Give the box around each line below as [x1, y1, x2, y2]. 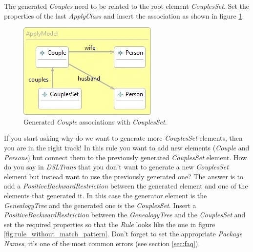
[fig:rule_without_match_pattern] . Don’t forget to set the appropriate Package [4, 229, 242, 239]
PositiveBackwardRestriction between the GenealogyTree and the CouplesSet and [4, 210, 246, 220]
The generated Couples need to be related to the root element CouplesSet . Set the [4, 1, 249, 11]
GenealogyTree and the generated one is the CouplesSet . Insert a [4, 200, 196, 210]
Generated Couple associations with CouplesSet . [23, 116, 167, 126]
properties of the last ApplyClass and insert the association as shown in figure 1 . [4, 10, 244, 21]
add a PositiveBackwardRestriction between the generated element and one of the [4, 181, 248, 191]
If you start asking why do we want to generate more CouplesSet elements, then [4, 133, 243, 143]
